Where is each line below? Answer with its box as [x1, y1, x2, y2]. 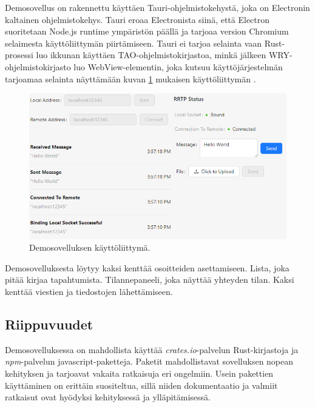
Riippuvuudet [5, 315, 93, 333]
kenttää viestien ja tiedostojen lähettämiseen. [5, 285, 173, 298]
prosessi [5, 48, 33, 61]
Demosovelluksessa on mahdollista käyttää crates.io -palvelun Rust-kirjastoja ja [5, 343, 299, 356]
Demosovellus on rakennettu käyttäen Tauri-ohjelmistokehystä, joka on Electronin [5, 1, 310, 13]
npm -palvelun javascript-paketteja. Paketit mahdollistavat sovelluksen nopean [5, 355, 294, 368]
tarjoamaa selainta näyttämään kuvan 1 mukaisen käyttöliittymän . [5, 72, 256, 85]
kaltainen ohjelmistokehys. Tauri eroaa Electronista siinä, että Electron [5, 13, 270, 25]
